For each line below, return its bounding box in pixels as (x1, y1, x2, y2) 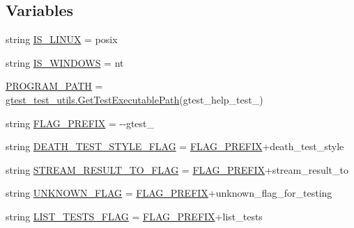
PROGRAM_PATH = (6, 79, 103, 93)
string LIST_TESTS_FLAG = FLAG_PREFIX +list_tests (6, 209, 263, 223)
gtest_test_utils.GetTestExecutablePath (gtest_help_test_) (6, 92, 263, 106)
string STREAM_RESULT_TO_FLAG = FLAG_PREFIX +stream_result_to (6, 162, 348, 177)
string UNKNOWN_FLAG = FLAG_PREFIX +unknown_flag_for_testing (6, 186, 332, 200)
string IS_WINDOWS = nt (6, 55, 124, 70)
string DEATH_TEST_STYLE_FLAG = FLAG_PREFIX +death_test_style (6, 139, 344, 154)
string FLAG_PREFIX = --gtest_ (6, 115, 155, 130)
